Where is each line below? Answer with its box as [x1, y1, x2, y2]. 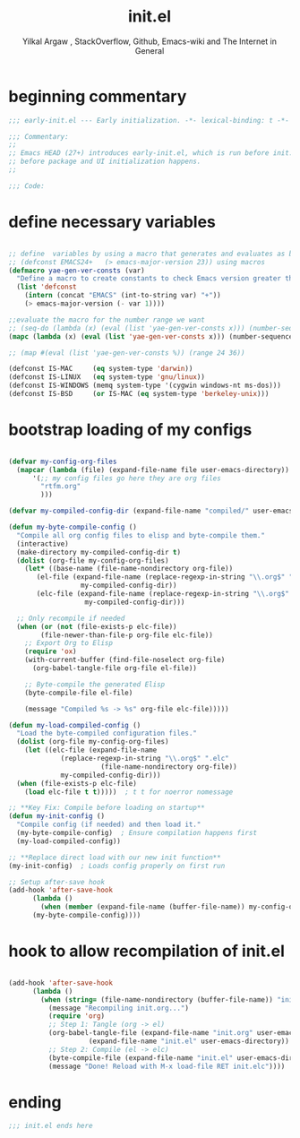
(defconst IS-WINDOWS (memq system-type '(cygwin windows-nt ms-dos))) [8, 381, 281, 391]
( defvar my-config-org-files [8, 457, 117, 466]
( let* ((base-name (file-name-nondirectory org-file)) [24, 565, 234, 573]
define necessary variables [8, 212, 216, 232]
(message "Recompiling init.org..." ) [47, 1004, 190, 1013]
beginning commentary [8, 86, 187, 107]
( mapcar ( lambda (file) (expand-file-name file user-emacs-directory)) [16, 465, 290, 474]
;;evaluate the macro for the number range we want [8, 315, 205, 324]
